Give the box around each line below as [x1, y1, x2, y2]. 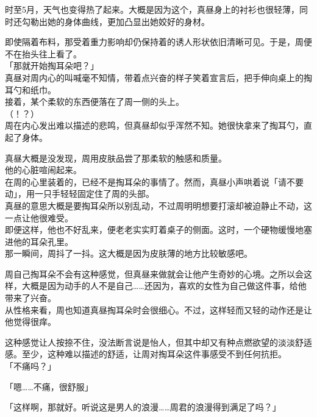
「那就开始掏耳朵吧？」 [5, 59, 99, 72]
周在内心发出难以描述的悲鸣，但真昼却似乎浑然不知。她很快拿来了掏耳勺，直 [5, 119, 312, 132]
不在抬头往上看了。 [5, 47, 82, 60]
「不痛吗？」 [5, 360, 56, 372]
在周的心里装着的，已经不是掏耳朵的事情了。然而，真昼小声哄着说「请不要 [5, 175, 304, 188]
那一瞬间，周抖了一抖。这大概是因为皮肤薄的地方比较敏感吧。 [5, 247, 252, 260]
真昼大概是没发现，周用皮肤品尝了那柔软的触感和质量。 [5, 151, 227, 164]
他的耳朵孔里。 [13, 235, 73, 248]
